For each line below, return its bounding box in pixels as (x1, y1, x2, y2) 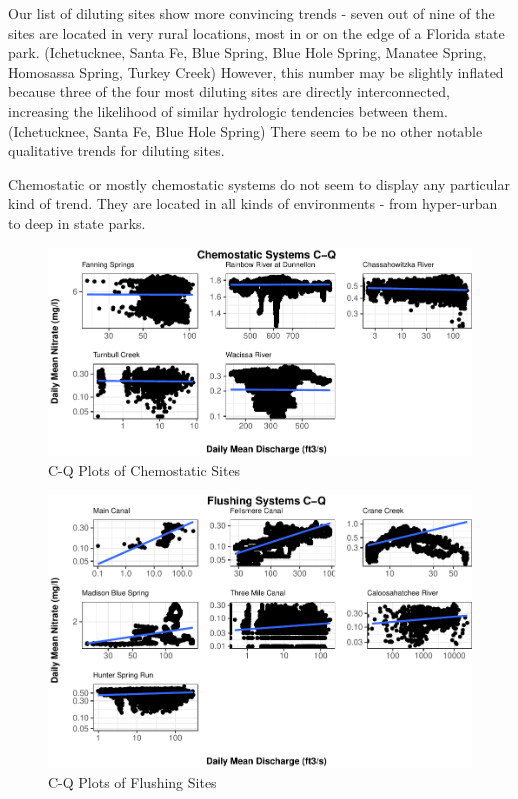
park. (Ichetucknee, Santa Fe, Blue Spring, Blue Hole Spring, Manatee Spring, (8, 42, 487, 63)
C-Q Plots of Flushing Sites (48, 772, 217, 793)
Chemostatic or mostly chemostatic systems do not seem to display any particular (8, 173, 510, 194)
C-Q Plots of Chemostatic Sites (48, 459, 241, 480)
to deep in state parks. (8, 212, 146, 233)
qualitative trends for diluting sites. (8, 140, 225, 161)
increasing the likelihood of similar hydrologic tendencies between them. (8, 100, 448, 121)
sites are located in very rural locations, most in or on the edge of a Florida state (8, 22, 505, 43)
